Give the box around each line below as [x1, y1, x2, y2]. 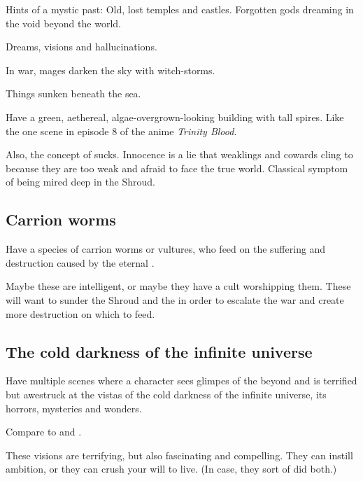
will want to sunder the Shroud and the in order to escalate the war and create [6, 292, 344, 307]
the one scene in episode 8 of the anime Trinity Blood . [6, 123, 237, 138]
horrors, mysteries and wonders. [6, 400, 142, 415]
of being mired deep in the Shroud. [6, 174, 156, 189]
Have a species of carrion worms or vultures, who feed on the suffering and [6, 242, 326, 256]
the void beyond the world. [6, 15, 121, 30]
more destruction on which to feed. [6, 306, 155, 321]
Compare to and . [6, 424, 82, 439]
